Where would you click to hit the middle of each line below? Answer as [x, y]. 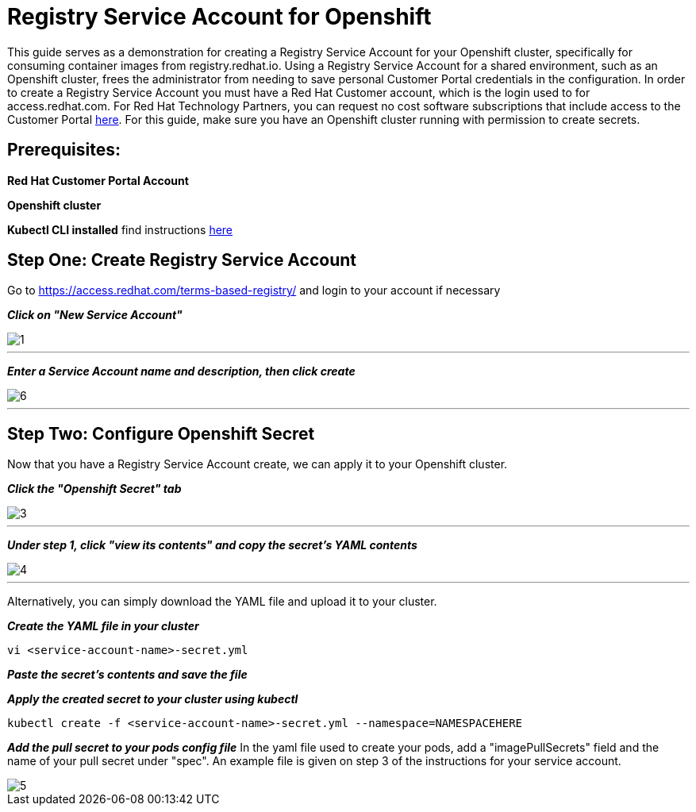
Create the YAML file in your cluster [103, 626]
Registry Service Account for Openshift [219, 17]
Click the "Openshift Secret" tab [94, 489]
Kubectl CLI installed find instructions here [120, 229]
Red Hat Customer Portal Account [98, 180]
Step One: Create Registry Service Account [182, 260]
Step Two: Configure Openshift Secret [161, 433]
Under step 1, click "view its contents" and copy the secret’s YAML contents [212, 545]
